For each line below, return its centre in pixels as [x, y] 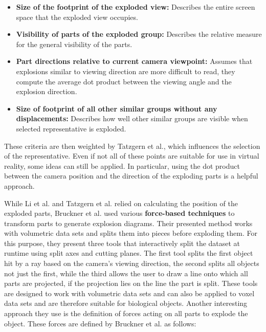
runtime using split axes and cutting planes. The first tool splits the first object [129, 253]
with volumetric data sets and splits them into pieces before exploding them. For [131, 233]
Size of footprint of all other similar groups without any [117, 108]
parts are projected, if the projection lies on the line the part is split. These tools [131, 283]
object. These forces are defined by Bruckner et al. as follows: [100, 323]
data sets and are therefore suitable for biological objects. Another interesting [126, 303]
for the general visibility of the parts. [74, 44]
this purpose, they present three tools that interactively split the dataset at [122, 243]
